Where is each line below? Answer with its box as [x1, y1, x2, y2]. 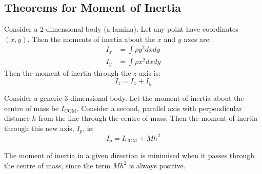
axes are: [184, 33, 211, 44]
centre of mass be [4, 102, 59, 113]
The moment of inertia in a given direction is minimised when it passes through [4, 150, 255, 161]
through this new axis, [4, 122, 74, 133]
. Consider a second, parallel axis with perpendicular [76, 102, 242, 113]
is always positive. [129, 160, 186, 170]
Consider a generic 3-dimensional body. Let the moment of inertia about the [4, 93, 244, 103]
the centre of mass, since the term [4, 160, 111, 170]
